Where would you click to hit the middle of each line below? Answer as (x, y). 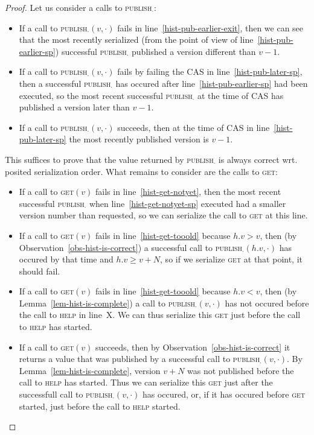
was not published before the (241, 370)
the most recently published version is (139, 139)
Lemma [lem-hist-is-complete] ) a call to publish (107, 303)
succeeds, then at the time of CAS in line (194, 127)
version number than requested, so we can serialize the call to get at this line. (163, 215)
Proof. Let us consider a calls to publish (78, 7)
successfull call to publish (66, 394)
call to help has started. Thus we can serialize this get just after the (146, 382)
